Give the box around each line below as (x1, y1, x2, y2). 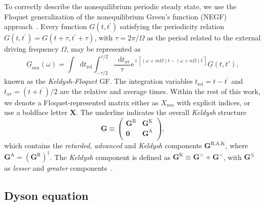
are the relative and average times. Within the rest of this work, (59, 85, 260, 96)
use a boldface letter (4, 107, 68, 118)
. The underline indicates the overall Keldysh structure (76, 107, 247, 118)
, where (225, 140, 248, 151)
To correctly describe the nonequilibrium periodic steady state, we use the (4, 1, 236, 11)
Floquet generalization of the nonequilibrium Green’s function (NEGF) (4, 11, 227, 21)
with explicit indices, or (176, 97, 251, 107)
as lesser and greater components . (4, 163, 113, 173)
